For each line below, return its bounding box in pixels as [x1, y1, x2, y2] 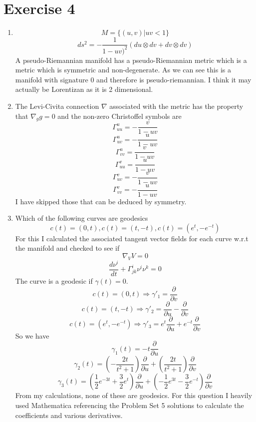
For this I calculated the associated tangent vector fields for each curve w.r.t [15, 233, 249, 243]
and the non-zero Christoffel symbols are [57, 110, 182, 121]
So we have [15, 330, 49, 341]
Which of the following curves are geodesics [15, 213, 148, 223]
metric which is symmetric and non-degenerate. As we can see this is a [15, 64, 231, 75]
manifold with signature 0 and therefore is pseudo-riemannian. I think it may [15, 74, 252, 84]
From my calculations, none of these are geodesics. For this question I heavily [15, 390, 253, 401]
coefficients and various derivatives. [15, 410, 123, 420]
